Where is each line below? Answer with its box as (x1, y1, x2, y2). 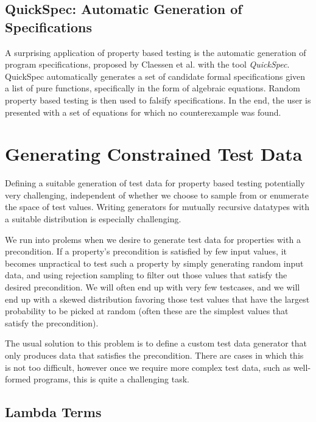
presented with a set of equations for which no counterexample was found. (5, 105, 281, 118)
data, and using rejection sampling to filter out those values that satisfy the (5, 269, 287, 281)
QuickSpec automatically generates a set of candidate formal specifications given (5, 69, 306, 82)
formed (5, 373, 31, 385)
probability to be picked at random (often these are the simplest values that (5, 304, 289, 317)
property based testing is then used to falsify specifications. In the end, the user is (5, 93, 311, 106)
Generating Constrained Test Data (5, 141, 303, 166)
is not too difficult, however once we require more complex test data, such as (5, 360, 290, 373)
